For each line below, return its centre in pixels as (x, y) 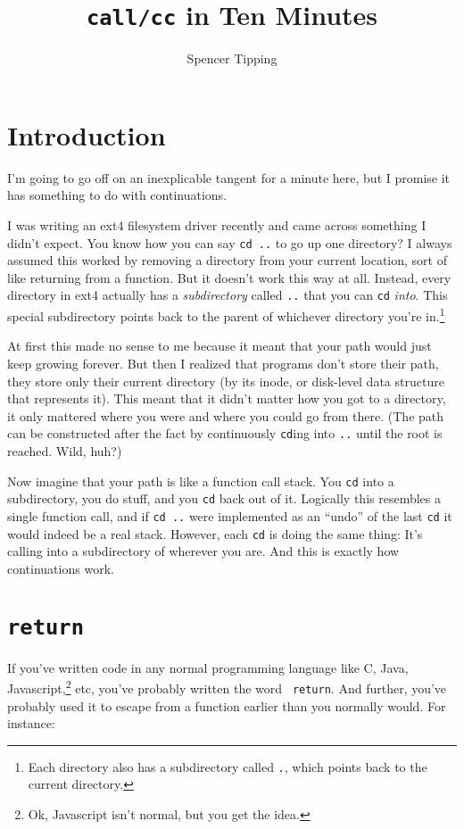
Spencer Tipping (232, 58)
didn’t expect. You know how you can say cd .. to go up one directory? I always (230, 242)
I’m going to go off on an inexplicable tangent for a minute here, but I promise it (229, 177)
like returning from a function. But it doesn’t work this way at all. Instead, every (229, 277)
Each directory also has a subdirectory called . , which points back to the (228, 766)
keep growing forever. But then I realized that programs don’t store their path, (223, 363)
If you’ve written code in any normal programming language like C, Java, (208, 667)
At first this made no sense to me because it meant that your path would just (220, 346)
